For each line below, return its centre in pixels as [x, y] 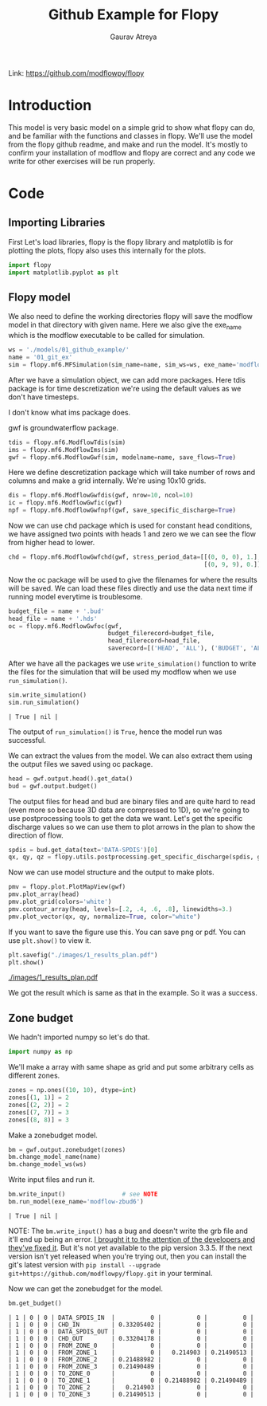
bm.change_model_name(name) [55, 1157]
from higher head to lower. [52, 543]
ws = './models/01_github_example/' [69, 350]
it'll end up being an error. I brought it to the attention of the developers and [132, 1239]
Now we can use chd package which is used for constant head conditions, [130, 526]
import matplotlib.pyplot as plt [64, 273]
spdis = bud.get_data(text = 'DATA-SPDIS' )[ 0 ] [83, 850]
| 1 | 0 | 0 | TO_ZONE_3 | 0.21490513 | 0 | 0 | [131, 1394]
